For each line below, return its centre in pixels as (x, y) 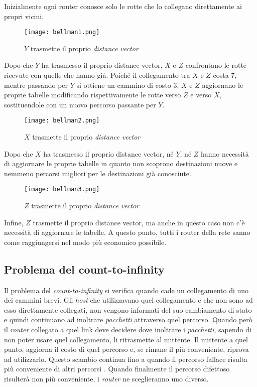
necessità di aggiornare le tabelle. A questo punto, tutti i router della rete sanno (127, 232)
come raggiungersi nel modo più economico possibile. (85, 242)
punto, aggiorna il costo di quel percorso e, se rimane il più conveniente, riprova (126, 349)
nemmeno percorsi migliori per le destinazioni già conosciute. (98, 173)
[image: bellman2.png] (62, 121)
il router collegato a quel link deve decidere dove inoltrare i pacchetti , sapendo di (128, 330)
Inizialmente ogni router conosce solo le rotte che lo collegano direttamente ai (123, 6)
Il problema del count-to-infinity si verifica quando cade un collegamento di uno (126, 290)
